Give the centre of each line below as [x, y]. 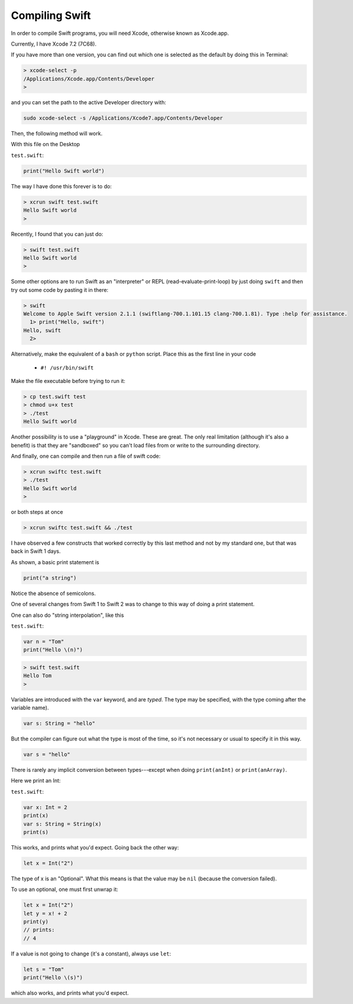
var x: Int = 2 [45, 807]
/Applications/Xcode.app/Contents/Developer [89, 79]
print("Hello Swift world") [64, 171]
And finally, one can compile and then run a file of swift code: [86, 456]
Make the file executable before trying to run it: [68, 381]
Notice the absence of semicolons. [53, 593]
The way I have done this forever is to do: [61, 186]
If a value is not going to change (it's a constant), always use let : [91, 954]
